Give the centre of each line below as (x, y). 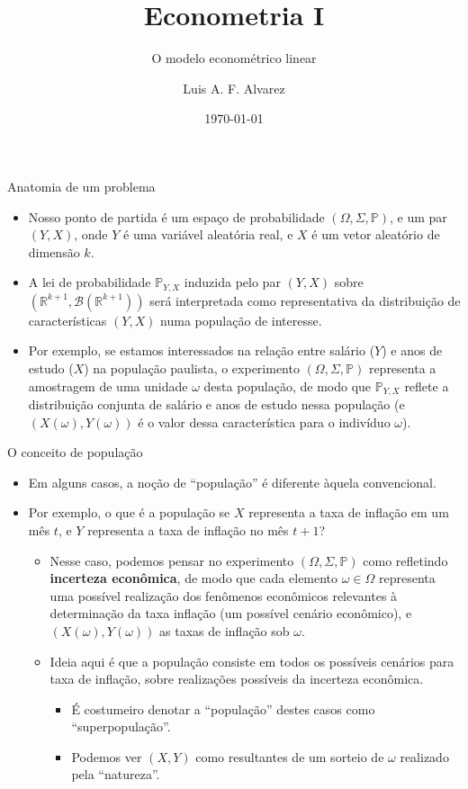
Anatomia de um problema (81, 186)
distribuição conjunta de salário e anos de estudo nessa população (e (216, 403)
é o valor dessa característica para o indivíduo (264, 421)
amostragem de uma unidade (108, 386)
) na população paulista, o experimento (192, 368)
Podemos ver (107, 756)
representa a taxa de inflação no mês (188, 529)
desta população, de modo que (288, 386)
